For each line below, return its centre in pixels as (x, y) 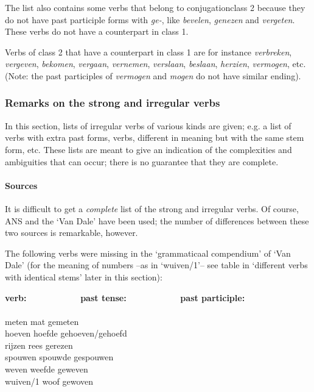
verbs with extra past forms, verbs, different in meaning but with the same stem (155, 137)
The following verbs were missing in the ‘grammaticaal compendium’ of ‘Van (148, 253)
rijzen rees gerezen (39, 345)
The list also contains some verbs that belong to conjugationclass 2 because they (155, 7)
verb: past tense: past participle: (125, 297)
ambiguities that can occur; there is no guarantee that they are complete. (142, 161)
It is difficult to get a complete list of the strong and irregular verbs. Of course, (152, 208)
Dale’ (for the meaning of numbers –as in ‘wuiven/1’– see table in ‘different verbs (156, 265)
